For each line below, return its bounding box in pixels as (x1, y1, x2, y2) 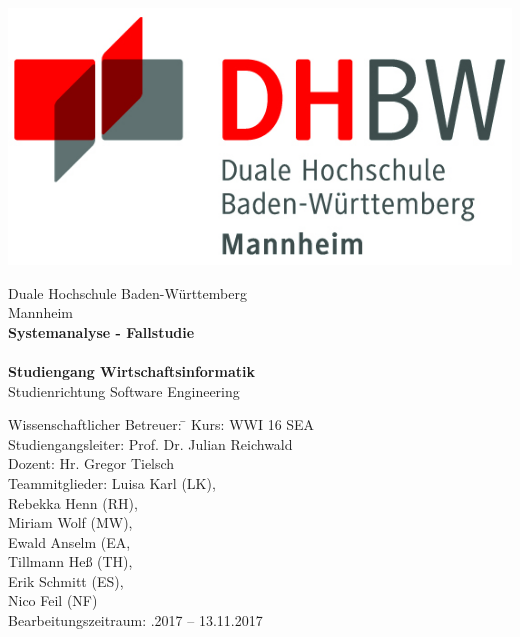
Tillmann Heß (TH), (8, 551, 133, 572)
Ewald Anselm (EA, (8, 531, 131, 552)
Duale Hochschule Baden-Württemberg (8, 282, 247, 303)
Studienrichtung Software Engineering (8, 380, 240, 401)
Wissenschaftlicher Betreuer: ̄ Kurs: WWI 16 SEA (8, 414, 315, 435)
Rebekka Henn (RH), (8, 492, 138, 513)
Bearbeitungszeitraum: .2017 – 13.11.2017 (8, 610, 263, 631)
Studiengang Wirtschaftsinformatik (8, 360, 255, 381)
